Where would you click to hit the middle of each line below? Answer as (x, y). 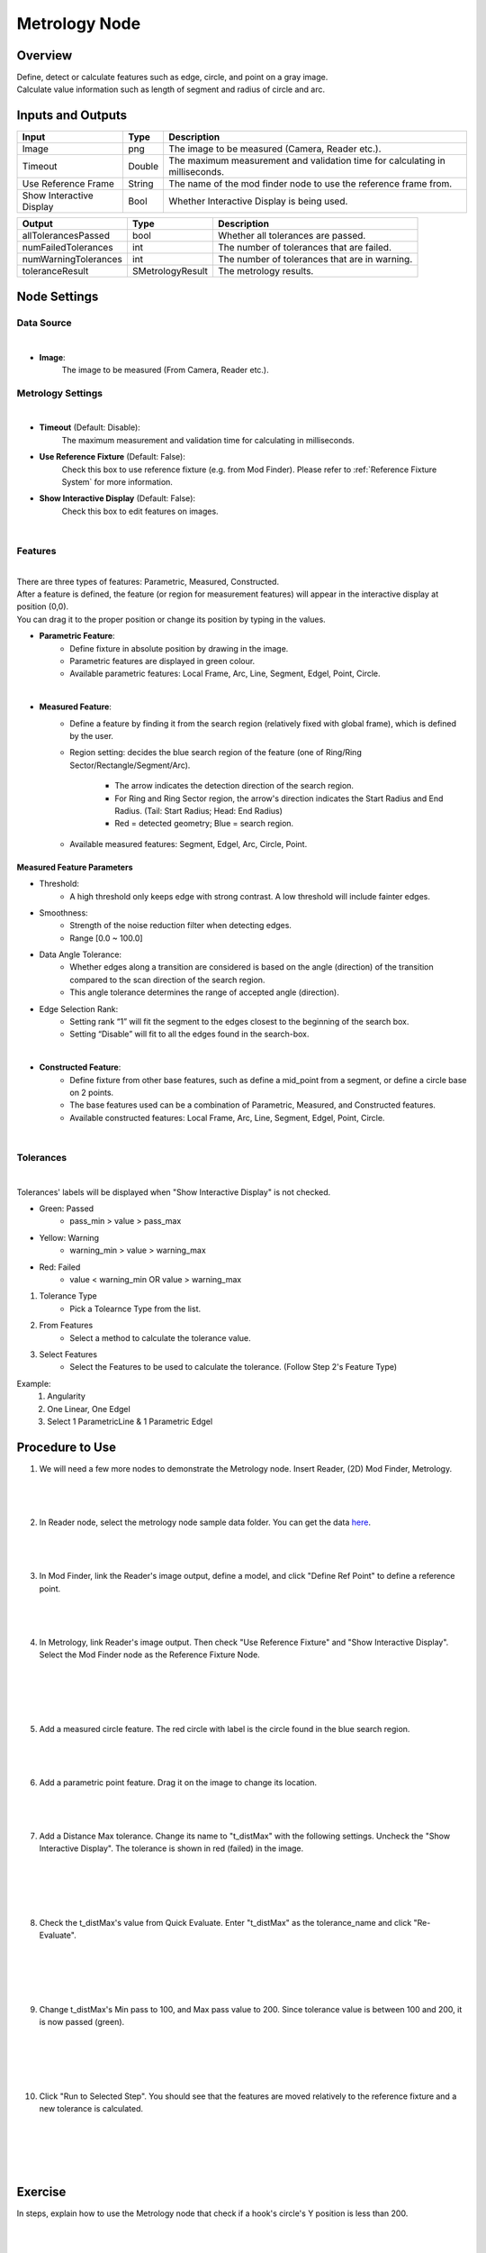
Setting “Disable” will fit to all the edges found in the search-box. (189, 1034)
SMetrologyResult (170, 271)
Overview (45, 55)
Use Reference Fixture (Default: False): (112, 457)
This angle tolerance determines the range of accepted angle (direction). (204, 992)
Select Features (68, 1354)
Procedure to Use (67, 1447)
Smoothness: (64, 912)
